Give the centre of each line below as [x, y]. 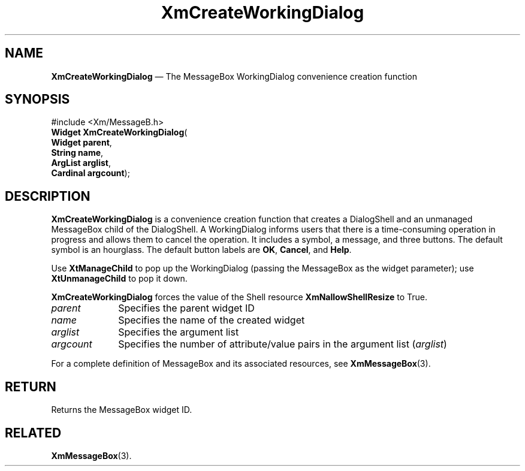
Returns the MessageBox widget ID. [122, 410]
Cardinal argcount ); [90, 173]
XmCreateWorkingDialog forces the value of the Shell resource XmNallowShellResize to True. [239, 297]
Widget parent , [82, 143]
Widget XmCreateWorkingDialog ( [119, 132]
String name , [77, 153]
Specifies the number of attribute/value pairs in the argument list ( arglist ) [283, 344]
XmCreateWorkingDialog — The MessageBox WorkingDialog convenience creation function [234, 76]
